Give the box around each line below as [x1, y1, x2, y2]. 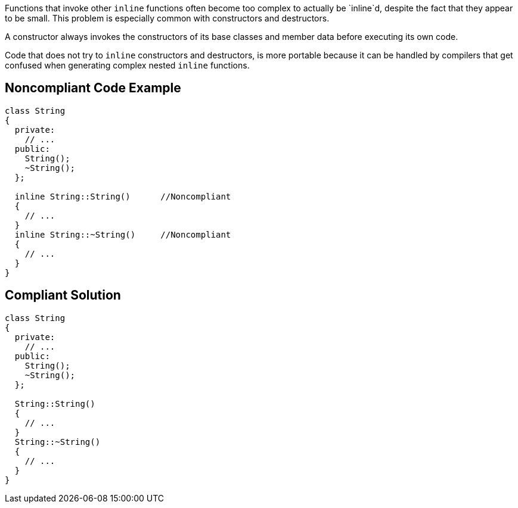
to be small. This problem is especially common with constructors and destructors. [5, 13, 330, 23]
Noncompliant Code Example [5, 80, 181, 96]
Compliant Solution [5, 288, 121, 303]
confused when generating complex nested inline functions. [5, 60, 250, 70]
